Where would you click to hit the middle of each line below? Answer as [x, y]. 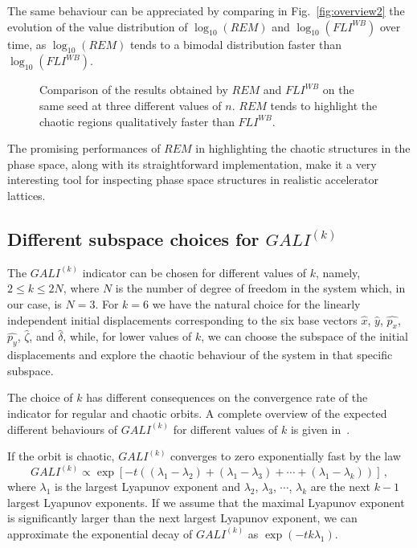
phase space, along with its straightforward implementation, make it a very [192, 164]
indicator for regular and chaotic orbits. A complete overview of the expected [197, 413]
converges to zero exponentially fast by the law [286, 456]
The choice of [40, 397]
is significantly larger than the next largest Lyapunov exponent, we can [182, 518]
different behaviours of [63, 429]
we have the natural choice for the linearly [256, 303]
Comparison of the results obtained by [134, 90]
